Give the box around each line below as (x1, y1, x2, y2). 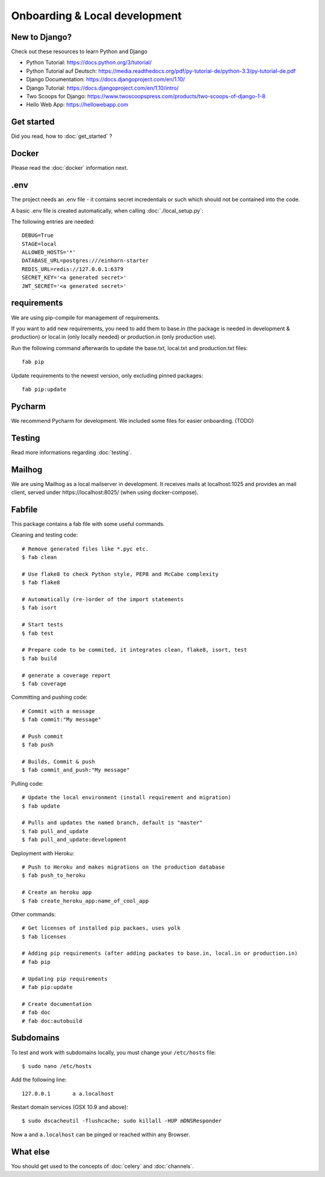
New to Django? (11, 32, 72, 42)
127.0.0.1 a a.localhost (22, 1090, 114, 1097)
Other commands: (11, 910, 56, 918)
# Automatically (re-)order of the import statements (22, 596, 184, 603)
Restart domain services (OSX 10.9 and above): (11, 1104, 129, 1111)
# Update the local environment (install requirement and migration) (22, 794, 232, 801)
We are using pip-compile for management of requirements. (11, 314, 160, 321)
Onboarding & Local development (11, 9, 182, 22)
